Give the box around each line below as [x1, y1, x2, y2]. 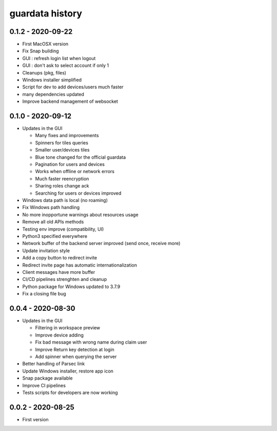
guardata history [9, 8, 82, 19]
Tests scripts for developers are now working [22, 389, 118, 396]
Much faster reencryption [35, 175, 89, 182]
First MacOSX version [22, 41, 69, 47]
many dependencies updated [22, 91, 85, 97]
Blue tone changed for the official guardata [35, 154, 126, 160]
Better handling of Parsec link [22, 361, 85, 367]
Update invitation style [22, 247, 70, 254]
